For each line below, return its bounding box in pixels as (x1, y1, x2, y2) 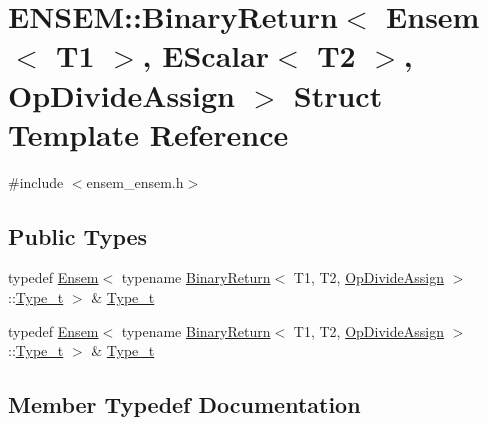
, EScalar (142, 35, 270, 76)
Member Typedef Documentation (8, 389, 361, 420)
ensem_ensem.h (86, 171, 184, 192)
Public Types (8, 220, 148, 251)
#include (8, 171, 64, 192)
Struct (293, 74, 383, 115)
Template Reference (8, 113, 289, 154)
